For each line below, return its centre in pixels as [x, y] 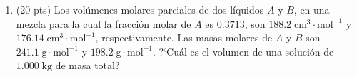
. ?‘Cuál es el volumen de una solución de [243, 51]
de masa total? [87, 65]
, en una [312, 9]
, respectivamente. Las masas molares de [184, 37]
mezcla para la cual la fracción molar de [104, 23]
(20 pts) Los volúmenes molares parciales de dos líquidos [140, 9]
